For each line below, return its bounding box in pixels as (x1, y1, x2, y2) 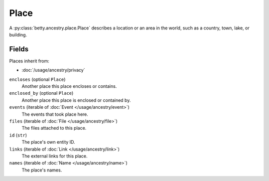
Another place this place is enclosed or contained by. (21, 97, 131, 103)
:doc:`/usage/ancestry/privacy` (21, 67, 85, 73)
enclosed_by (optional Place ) (9, 90, 74, 96)
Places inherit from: (9, 58, 50, 64)
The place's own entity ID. (21, 139, 75, 145)
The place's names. (21, 167, 62, 173)
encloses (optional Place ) (9, 76, 66, 82)
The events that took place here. (21, 111, 88, 117)
